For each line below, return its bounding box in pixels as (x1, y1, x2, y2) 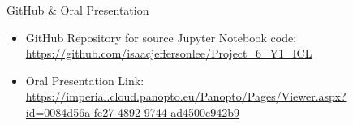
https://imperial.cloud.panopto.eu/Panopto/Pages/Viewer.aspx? (25, 88, 347, 105)
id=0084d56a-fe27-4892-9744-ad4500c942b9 (25, 103, 240, 120)
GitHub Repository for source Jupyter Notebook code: (25, 28, 297, 45)
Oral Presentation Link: (25, 71, 144, 88)
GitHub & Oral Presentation (6, 2, 149, 18)
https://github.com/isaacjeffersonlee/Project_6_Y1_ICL (25, 45, 312, 62)
